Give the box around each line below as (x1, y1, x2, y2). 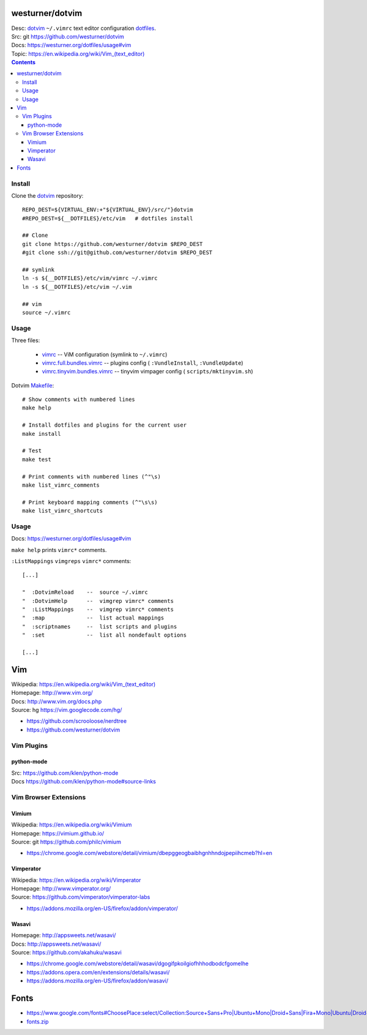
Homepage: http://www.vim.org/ (11, 689, 93, 697)
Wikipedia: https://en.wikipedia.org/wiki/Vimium (11, 821, 132, 829)
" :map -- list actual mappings (22, 615, 165, 621)
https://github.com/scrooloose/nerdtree (26, 717, 127, 725)
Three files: (11, 337, 40, 344)
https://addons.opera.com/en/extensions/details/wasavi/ (26, 968, 170, 976)
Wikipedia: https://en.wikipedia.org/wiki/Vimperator (11, 876, 141, 884)
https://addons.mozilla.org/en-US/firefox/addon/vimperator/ (26, 905, 179, 912)
